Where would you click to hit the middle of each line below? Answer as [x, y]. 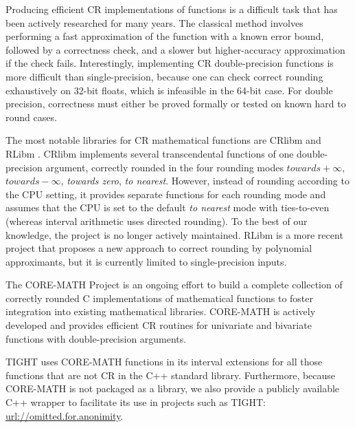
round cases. [31, 117]
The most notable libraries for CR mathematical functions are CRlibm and [163, 140]
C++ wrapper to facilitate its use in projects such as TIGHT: [136, 402]
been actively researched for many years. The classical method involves [154, 22]
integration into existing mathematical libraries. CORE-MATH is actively [161, 311]
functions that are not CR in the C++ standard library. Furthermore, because [171, 375]
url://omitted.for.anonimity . [65, 415]
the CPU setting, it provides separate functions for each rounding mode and [166, 194]
